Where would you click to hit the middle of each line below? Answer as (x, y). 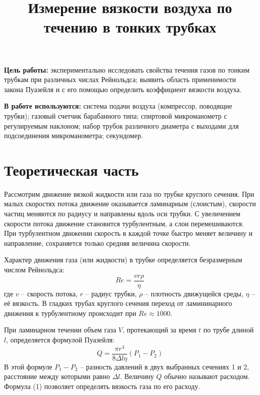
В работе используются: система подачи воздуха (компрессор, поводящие (118, 106)
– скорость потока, (49, 293)
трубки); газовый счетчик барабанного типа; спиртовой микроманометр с (115, 115)
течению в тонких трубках (130, 27)
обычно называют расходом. (207, 376)
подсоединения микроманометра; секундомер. (73, 135)
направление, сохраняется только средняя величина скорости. (97, 243)
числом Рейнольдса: (34, 269)
